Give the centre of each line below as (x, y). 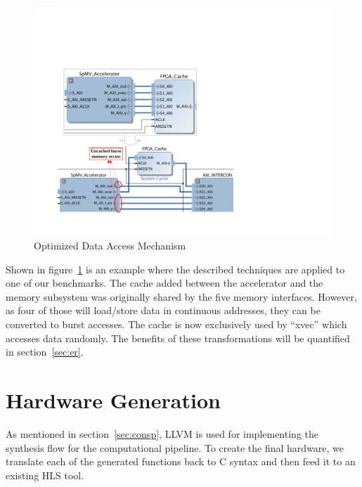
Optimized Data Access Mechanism (110, 246)
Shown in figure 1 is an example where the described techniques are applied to (175, 269)
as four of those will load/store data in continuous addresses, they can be (163, 310)
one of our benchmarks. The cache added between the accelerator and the (164, 283)
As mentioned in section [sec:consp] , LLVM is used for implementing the (162, 433)
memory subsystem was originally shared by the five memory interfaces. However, (181, 296)
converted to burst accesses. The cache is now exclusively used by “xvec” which (176, 324)
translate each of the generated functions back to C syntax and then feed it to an (181, 461)
